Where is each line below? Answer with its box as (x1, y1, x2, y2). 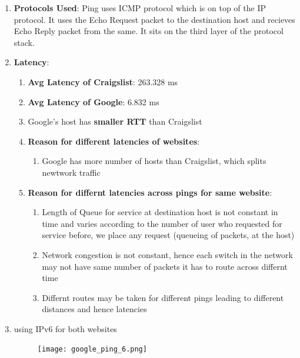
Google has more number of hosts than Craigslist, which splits (42, 155, 266, 167)
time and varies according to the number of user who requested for (42, 217, 282, 229)
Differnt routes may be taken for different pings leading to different (42, 291, 284, 303)
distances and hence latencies (42, 303, 147, 315)
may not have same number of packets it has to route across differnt (42, 260, 288, 272)
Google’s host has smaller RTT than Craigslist (28, 115, 202, 128)
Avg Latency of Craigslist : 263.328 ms (28, 75, 178, 88)
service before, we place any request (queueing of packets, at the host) (42, 229, 295, 241)
